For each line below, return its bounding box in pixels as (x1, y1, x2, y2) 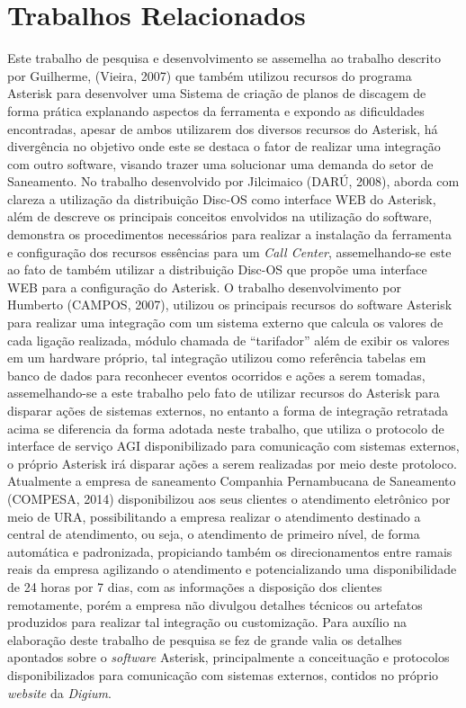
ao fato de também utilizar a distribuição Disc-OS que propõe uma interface (7, 260, 427, 279)
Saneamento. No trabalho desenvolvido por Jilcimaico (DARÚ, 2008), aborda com (7, 172, 460, 191)
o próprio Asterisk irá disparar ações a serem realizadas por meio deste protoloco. (7, 453, 457, 472)
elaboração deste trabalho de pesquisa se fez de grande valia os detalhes (7, 630, 402, 649)
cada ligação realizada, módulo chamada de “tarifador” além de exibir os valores (7, 330, 450, 349)
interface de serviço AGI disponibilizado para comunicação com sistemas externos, (7, 436, 460, 455)
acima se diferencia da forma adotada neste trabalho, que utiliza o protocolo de (7, 418, 444, 437)
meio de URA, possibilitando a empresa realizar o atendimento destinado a (7, 506, 421, 525)
